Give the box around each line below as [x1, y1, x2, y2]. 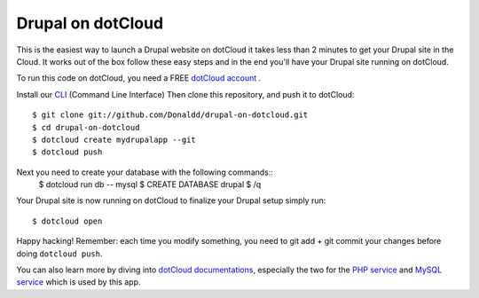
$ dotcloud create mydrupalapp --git [32, 134, 197, 145]
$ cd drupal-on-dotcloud [32, 122, 140, 132]
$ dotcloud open [32, 216, 103, 226]
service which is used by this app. [16, 277, 141, 287]
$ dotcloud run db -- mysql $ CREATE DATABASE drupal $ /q [38, 179, 262, 190]
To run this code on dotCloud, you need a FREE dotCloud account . [16, 73, 262, 83]
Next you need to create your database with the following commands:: [16, 167, 274, 177]
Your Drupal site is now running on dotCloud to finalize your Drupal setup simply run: [16, 195, 326, 206]
